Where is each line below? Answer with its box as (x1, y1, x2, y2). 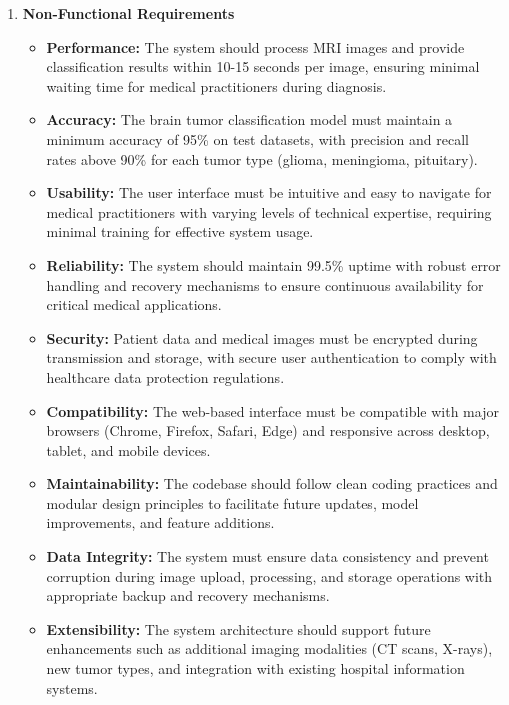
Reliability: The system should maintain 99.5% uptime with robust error (46, 254, 501, 275)
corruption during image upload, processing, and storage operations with (46, 565, 493, 586)
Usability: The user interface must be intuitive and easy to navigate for (46, 182, 492, 203)
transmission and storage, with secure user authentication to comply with (46, 347, 497, 368)
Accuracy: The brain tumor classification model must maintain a (46, 109, 453, 130)
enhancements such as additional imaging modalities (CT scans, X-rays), (46, 638, 493, 659)
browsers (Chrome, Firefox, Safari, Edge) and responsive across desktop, (46, 420, 490, 441)
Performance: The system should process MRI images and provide (46, 36, 465, 57)
